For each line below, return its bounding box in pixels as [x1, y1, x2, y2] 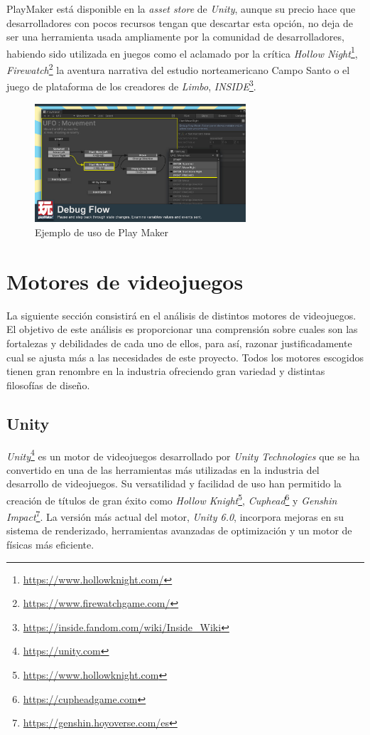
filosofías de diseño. [6, 377, 90, 392]
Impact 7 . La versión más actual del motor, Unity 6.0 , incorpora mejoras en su [6, 507, 344, 524]
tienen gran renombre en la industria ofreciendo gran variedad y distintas [6, 364, 325, 379]
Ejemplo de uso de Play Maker [35, 225, 168, 240]
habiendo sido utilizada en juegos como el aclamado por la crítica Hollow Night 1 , [6, 43, 358, 60]
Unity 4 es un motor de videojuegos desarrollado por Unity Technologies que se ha [6, 446, 360, 463]
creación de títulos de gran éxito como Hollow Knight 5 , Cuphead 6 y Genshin [6, 490, 337, 507]
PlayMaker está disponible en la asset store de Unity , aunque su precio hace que [6, 1, 356, 16]
